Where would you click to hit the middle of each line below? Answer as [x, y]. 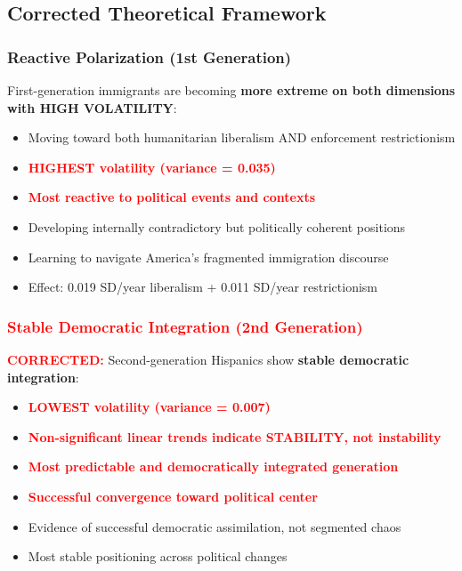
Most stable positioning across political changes [158, 556]
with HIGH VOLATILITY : [92, 107]
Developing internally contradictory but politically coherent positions [217, 226]
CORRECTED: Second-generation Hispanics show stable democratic [208, 359]
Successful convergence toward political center [173, 496]
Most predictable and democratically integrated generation [213, 466]
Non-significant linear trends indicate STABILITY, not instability [235, 436]
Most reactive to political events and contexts [172, 197]
